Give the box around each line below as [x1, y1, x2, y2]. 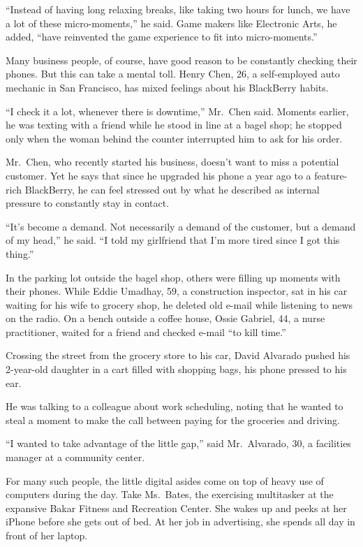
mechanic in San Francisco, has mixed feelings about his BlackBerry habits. [6, 80, 329, 94]
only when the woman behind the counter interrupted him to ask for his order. [6, 131, 343, 145]
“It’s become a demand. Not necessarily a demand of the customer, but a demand [6, 219, 356, 233]
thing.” [6, 246, 34, 261]
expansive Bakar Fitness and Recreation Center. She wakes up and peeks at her [6, 500, 347, 515]
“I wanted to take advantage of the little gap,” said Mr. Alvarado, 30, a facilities [6, 436, 351, 451]
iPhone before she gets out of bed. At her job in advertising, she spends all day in [6, 514, 355, 529]
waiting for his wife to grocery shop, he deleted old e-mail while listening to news [6, 297, 353, 312]
